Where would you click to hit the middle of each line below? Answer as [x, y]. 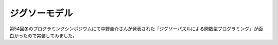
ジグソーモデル [41, 13]
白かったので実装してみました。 [43, 35]
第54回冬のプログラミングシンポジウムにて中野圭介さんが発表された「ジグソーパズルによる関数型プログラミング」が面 [136, 29]
